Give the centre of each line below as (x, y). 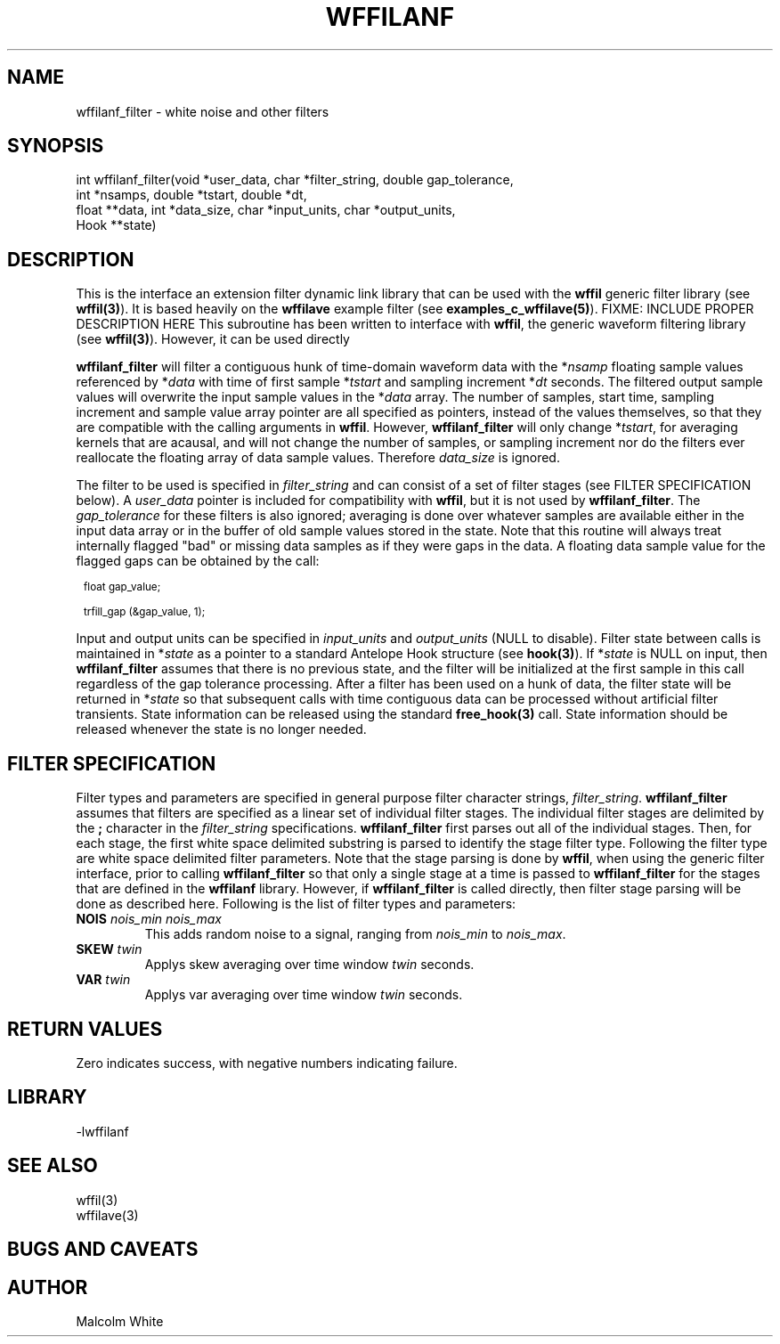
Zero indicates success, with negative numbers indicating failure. (267, 1063)
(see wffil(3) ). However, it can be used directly (213, 339)
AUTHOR (48, 1287)
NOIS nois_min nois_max (149, 919)
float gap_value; (122, 587)
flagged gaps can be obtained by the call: (198, 561)
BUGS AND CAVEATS (103, 1250)
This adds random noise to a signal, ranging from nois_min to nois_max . (355, 934)
